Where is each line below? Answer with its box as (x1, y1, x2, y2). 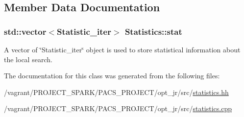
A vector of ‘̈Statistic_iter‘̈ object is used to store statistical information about (4, 45, 241, 54)
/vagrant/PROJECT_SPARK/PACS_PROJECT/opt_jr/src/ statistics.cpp (4, 103, 232, 114)
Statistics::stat (124, 25, 182, 37)
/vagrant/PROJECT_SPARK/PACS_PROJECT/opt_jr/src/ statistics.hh (4, 87, 229, 97)
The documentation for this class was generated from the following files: (4, 70, 220, 81)
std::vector (4, 25, 47, 37)
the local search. (4, 54, 52, 64)
